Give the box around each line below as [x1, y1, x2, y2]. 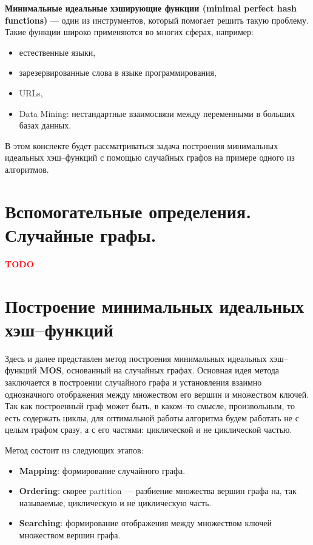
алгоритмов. [5, 162, 49, 175]
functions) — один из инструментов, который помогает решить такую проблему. [5, 13, 309, 26]
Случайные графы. [5, 222, 156, 247]
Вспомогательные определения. [5, 198, 252, 223]
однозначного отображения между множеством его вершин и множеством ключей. [5, 387, 309, 400]
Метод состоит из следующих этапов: [5, 443, 144, 456]
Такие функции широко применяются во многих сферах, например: [5, 25, 254, 38]
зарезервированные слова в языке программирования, [19, 66, 217, 79]
